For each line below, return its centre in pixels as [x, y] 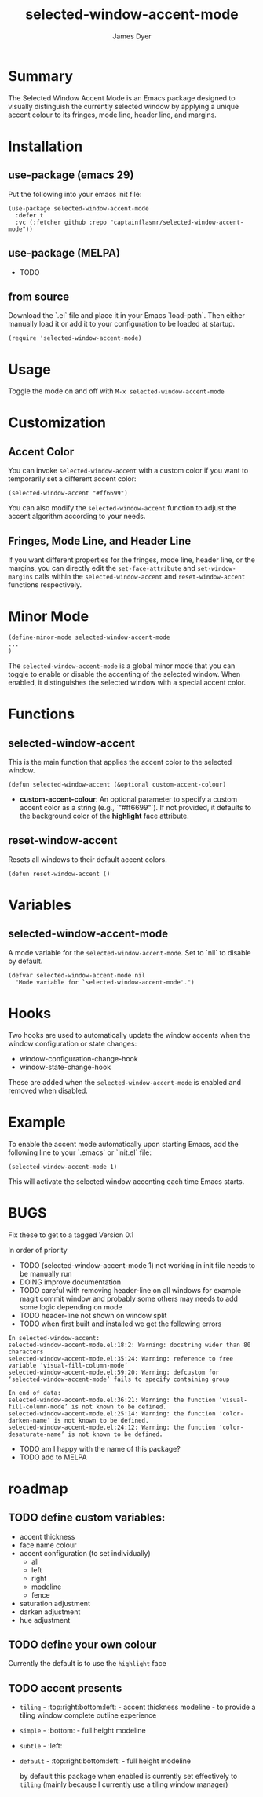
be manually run [46, 1273]
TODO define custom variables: [87, 1518]
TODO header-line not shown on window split [93, 1315]
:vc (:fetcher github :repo [61, 222]
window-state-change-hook [65, 1067]
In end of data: [35, 1393]
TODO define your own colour [82, 1645]
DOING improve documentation [70, 1282]
